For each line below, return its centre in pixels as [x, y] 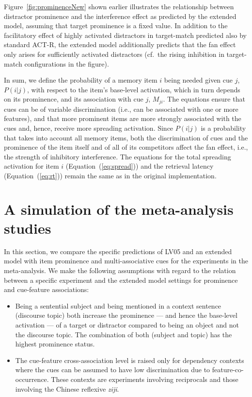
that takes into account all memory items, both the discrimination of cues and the [126, 137]
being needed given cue [198, 80]
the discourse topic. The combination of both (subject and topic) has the [124, 334]
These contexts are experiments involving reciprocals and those [145, 379]
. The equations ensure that [204, 99]
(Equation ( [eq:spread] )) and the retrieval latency [140, 166]
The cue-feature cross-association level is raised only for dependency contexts [130, 360]
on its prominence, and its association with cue [74, 99]
